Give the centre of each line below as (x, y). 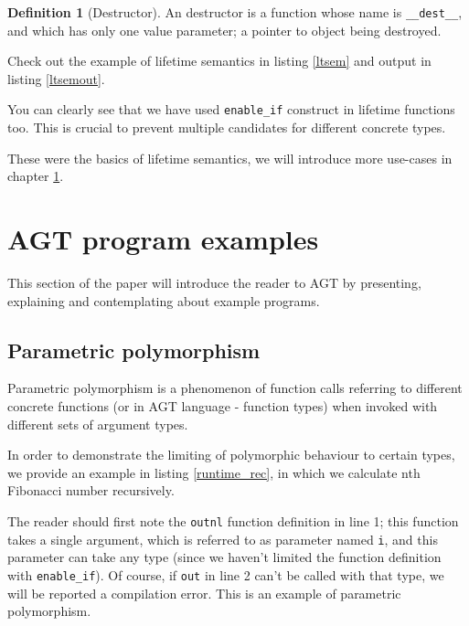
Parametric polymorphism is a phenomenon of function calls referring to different (235, 388)
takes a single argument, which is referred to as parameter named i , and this (223, 539)
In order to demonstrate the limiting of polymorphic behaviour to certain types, (231, 455)
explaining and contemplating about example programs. (164, 300)
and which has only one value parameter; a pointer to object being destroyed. (224, 30)
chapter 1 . (36, 176)
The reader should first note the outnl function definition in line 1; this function (233, 520)
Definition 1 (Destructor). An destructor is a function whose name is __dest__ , (235, 12)
